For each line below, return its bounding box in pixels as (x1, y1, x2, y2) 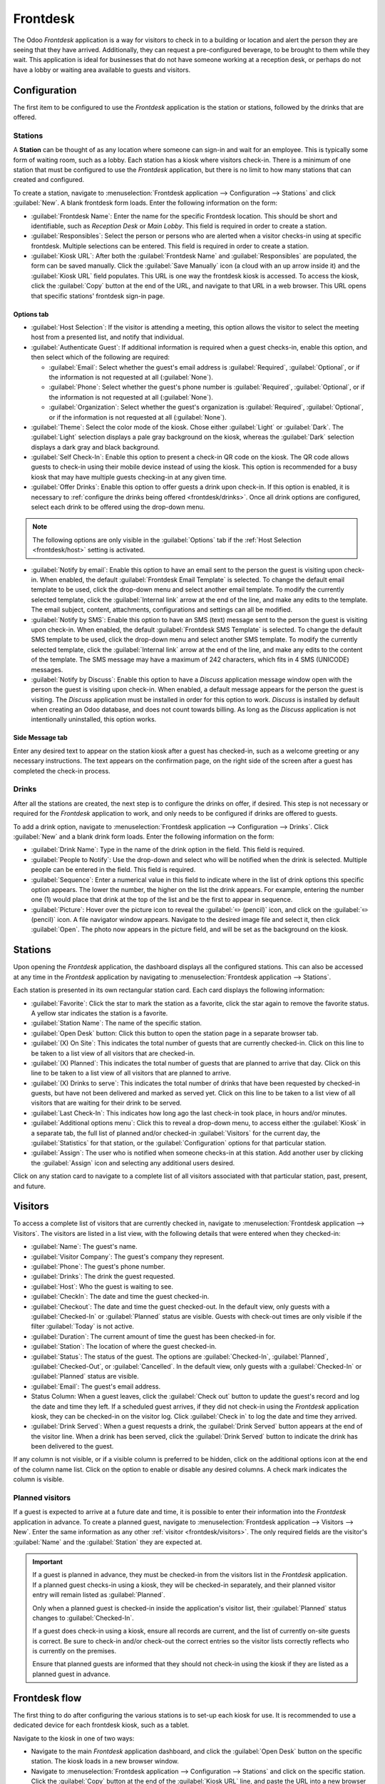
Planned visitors (13, 1493, 71, 1503)
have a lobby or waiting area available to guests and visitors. (13, 65, 191, 74)
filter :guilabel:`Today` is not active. (31, 1322, 135, 1331)
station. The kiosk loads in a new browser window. (31, 1757, 180, 1765)
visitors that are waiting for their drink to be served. (31, 1099, 182, 1108)
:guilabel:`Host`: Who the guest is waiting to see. (31, 1282, 174, 1291)
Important (32, 1557, 63, 1566)
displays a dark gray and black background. (31, 442, 160, 451)
